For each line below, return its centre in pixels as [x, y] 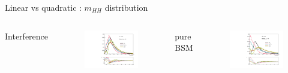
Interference [27, 36]
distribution [126, 7]
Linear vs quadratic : [43, 7]
